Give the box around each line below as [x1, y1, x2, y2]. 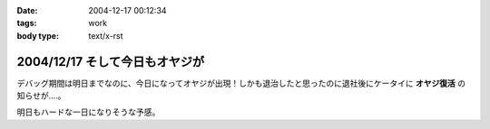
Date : [16, 5, 38, 15]
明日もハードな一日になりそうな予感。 [16, 106, 161, 117]
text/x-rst [88, 30, 123, 41]
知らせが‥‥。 [16, 90, 66, 101]
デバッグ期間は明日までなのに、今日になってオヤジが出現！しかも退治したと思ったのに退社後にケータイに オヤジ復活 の [16, 78, 466, 88]
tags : [16, 18, 37, 29]
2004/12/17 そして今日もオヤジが [16, 54, 204, 69]
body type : [16, 30, 59, 41]
